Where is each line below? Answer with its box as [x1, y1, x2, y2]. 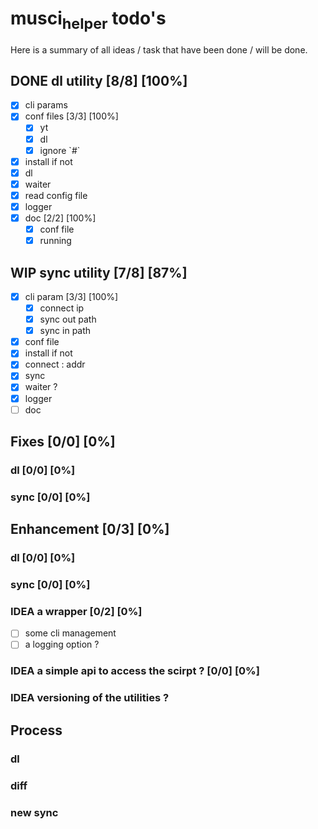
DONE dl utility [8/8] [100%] [10, 72, 188, 89]
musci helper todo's [10, 7, 167, 33]
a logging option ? [24, 638, 100, 651]
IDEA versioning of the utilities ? [10, 691, 170, 705]
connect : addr [24, 358, 86, 371]
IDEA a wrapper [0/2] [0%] [10, 605, 143, 619]
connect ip [39, 302, 85, 314]
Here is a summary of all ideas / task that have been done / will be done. [10, 43, 308, 56]
